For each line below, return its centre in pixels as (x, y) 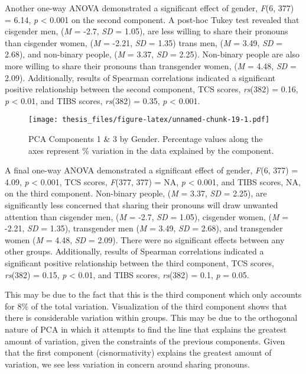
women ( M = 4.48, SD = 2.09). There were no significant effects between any (145, 239)
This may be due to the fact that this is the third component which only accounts (153, 294)
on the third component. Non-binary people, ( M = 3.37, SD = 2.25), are (136, 193)
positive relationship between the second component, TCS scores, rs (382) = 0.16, (152, 89)
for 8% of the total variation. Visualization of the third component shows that (146, 306)
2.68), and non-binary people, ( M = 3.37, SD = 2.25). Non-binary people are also (152, 54)
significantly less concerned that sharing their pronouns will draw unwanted (141, 204)
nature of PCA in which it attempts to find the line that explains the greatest (146, 329)
